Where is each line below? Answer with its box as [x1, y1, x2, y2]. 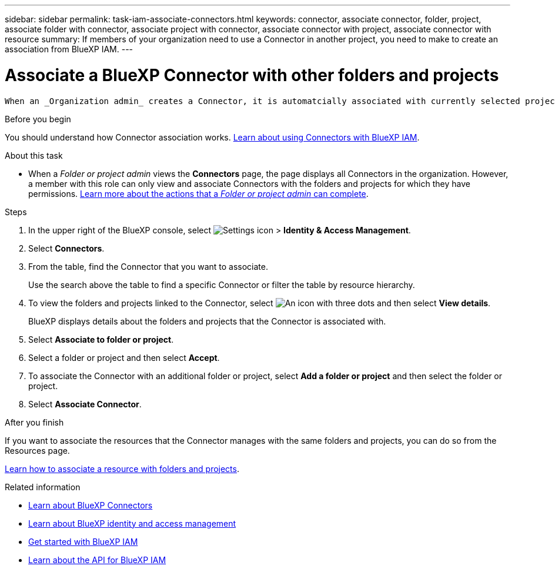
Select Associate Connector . [28, 399, 142, 409]
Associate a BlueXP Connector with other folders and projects [5, 65, 499, 85]
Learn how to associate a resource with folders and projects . [5, 463, 239, 474]
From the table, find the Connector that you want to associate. [28, 261, 268, 272]
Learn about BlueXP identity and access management [28, 518, 236, 528]
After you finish [5, 417, 64, 427]
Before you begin [5, 113, 71, 124]
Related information [5, 481, 81, 492]
